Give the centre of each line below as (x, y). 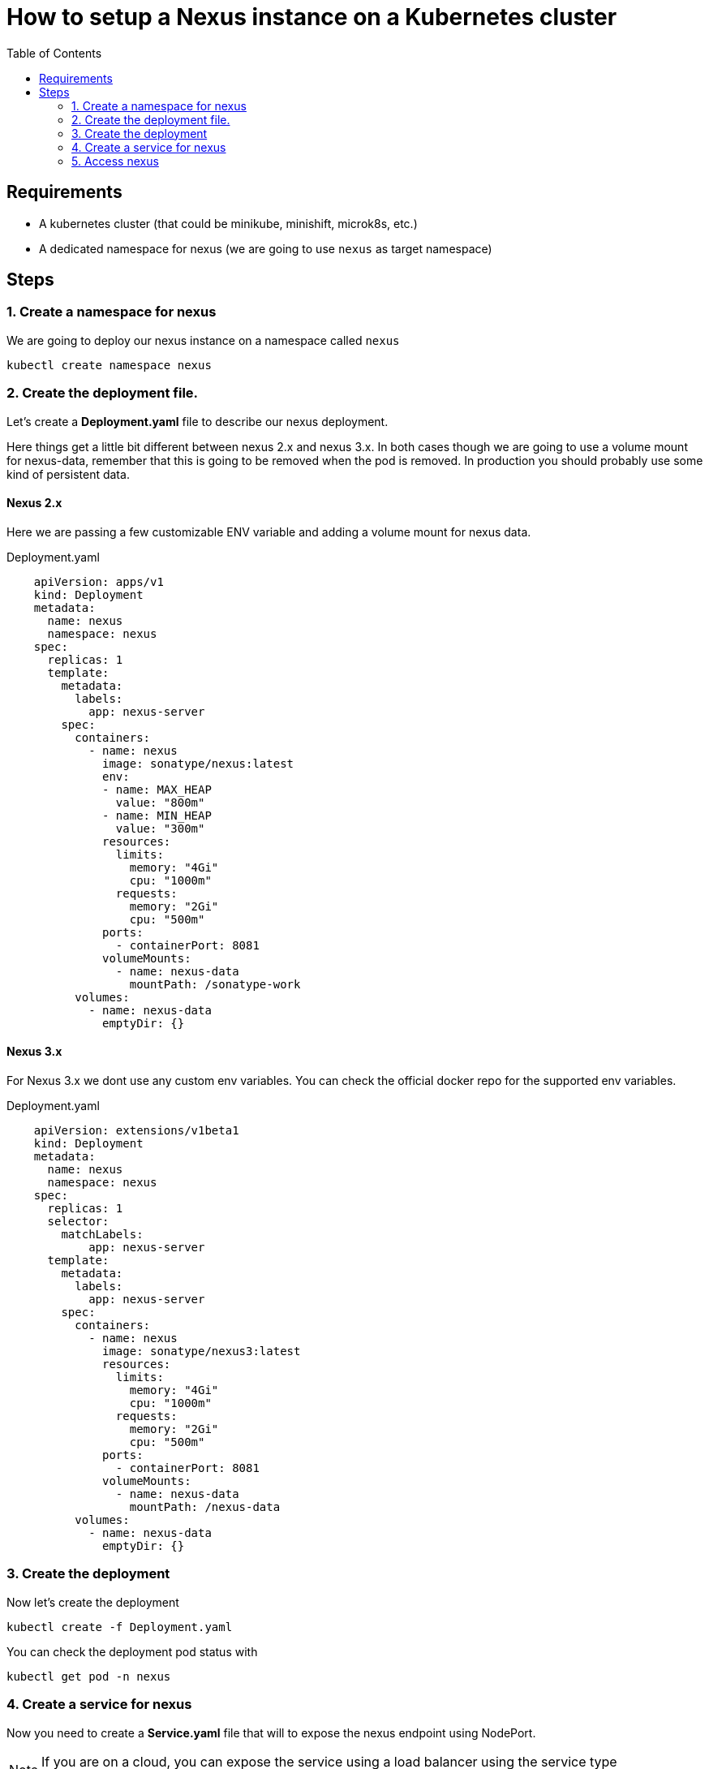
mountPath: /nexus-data (205, 1507)
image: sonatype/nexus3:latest (202, 1351)
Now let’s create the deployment (93, 1602)
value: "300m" (160, 828)
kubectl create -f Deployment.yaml (120, 1627)
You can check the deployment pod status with (132, 1651)
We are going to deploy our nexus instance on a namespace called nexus (203, 340)
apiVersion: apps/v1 (99, 581)
